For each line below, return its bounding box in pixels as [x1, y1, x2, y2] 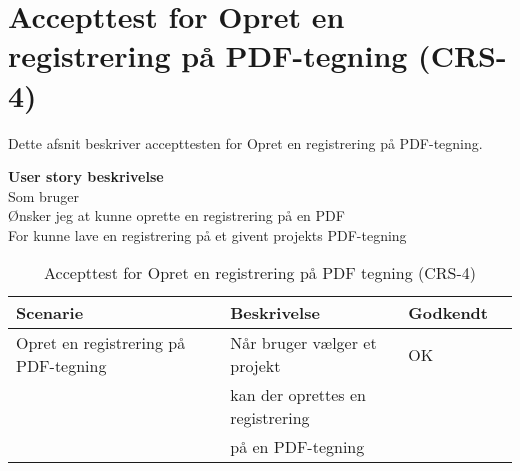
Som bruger [8, 185, 79, 206]
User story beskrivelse [8, 166, 164, 187]
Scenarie [16, 301, 84, 325]
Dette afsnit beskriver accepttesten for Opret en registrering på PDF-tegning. [8, 132, 483, 153]
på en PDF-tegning [230, 435, 365, 459]
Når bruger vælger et [230, 331, 377, 355]
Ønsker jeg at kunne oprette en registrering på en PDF [8, 205, 345, 226]
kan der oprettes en [230, 383, 366, 407]
